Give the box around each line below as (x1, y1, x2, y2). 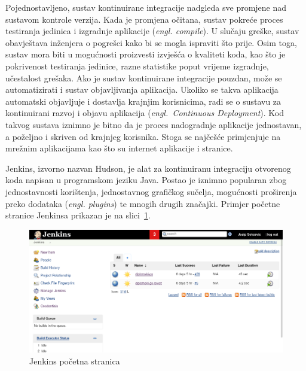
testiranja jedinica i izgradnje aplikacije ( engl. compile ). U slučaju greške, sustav (5, 25, 299, 37)
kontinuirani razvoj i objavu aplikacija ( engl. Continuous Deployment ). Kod (5, 107, 284, 119)
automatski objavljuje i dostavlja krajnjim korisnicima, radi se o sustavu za (5, 95, 281, 107)
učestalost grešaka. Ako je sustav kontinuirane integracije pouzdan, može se (5, 71, 282, 84)
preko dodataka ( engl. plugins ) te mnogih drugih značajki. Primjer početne (5, 197, 280, 209)
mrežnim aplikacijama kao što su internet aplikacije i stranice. (5, 142, 233, 154)
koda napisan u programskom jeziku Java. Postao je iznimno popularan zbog (5, 174, 287, 186)
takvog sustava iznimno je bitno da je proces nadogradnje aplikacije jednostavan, (5, 118, 302, 130)
